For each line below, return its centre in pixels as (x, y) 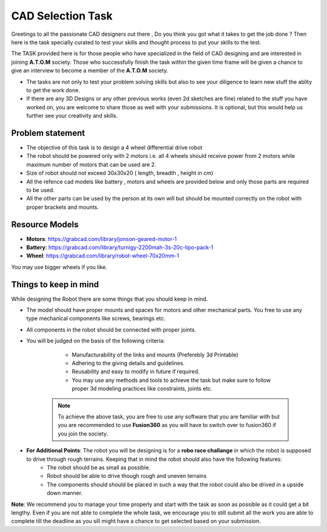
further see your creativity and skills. (72, 116)
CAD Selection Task (62, 16)
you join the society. (83, 434)
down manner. (65, 493)
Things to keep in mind (55, 285)
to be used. (40, 190)
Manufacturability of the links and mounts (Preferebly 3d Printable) (155, 355)
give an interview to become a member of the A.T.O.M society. (90, 70)
